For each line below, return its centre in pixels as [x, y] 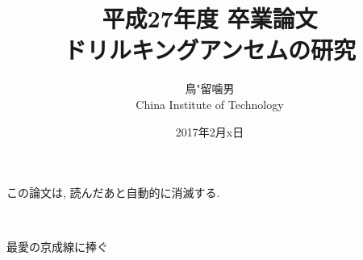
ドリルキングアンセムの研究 [210, 50]
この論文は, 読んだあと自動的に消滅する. [113, 193]
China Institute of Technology [210, 104]
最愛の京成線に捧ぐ [57, 247]
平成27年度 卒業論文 [210, 18]
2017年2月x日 [210, 131]
